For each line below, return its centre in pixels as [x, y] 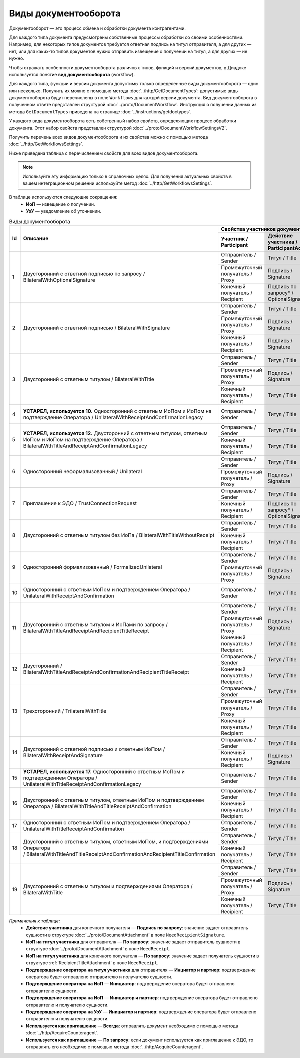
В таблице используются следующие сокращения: [63, 197]
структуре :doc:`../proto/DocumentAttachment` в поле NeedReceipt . [98, 949]
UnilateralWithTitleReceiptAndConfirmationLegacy [82, 784]
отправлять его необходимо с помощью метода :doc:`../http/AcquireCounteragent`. [115, 1047]
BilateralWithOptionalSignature [59, 280]
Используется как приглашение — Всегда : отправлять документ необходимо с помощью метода [132, 1026]
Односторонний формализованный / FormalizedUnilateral [93, 567]
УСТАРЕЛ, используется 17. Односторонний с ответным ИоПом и [104, 771]
